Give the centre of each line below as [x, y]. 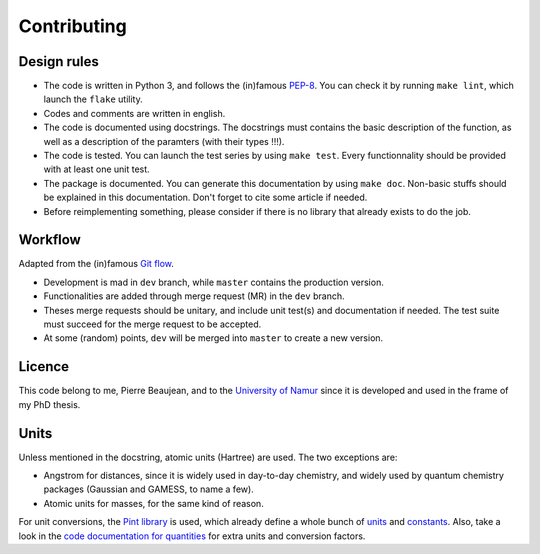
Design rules [59, 61]
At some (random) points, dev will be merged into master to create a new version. [213, 338]
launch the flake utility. [93, 99]
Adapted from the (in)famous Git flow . [96, 264]
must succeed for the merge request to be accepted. [152, 324]
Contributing [72, 26]
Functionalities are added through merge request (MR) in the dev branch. [194, 296]
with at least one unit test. [96, 169]
